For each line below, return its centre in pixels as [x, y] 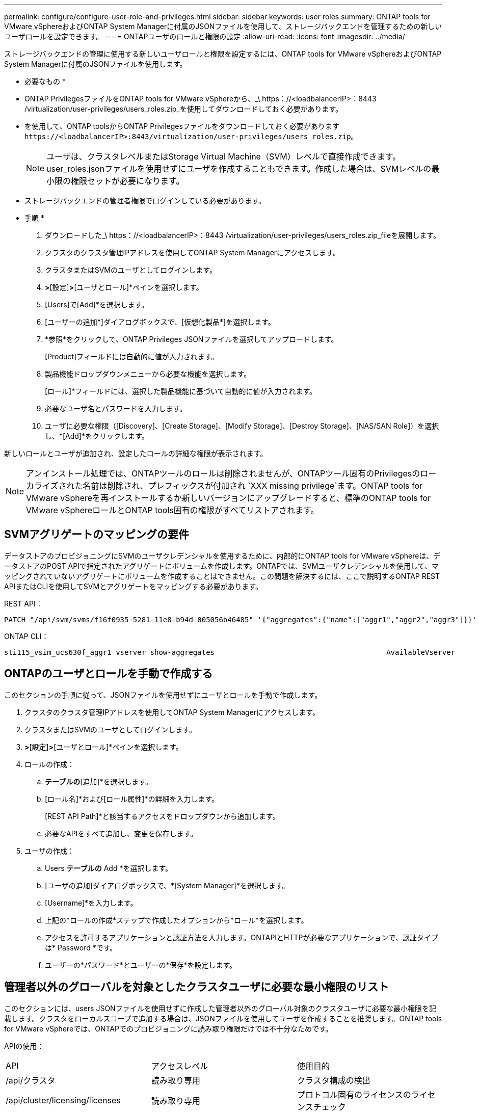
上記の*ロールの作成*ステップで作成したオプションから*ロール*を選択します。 [177, 920]
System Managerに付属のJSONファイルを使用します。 [96, 64]
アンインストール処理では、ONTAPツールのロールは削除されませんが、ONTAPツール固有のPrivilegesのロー [231, 473]
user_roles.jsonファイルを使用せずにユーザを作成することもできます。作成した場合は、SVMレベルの [239, 169]
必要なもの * [45, 81]
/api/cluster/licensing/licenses [63, 1100]
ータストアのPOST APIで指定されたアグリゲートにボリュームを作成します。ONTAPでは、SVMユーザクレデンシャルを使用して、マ [221, 566]
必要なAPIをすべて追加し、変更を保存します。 [121, 833]
